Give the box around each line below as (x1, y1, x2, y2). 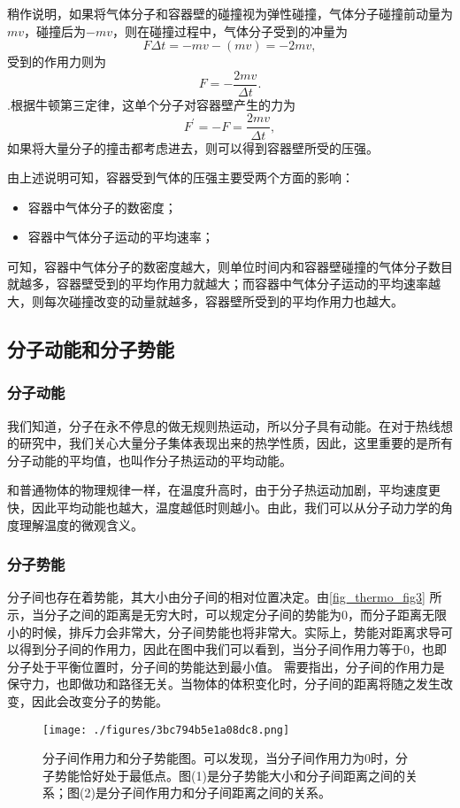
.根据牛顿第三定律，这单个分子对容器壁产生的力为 (7, 95, 295, 113)
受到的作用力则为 (7, 52, 106, 71)
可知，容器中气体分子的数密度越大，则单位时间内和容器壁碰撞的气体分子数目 (7, 257, 453, 275)
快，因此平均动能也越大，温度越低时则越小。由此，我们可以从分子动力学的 (7, 498, 441, 517)
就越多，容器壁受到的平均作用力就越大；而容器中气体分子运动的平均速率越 (7, 274, 441, 293)
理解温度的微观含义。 (19, 515, 143, 534)
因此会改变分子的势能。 (31, 692, 168, 710)
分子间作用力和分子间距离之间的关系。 (107, 783, 331, 802)
